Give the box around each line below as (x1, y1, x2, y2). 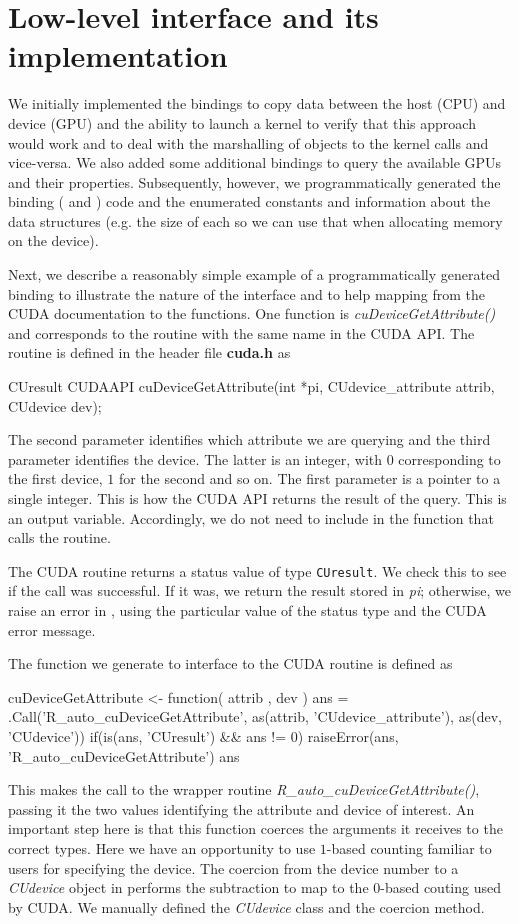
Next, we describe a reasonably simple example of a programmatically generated (8, 264, 500, 285)
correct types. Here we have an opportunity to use (8, 837, 316, 858)
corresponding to (398, 448, 501, 469)
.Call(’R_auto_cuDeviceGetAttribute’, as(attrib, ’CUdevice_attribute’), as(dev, (8, 706, 502, 727)
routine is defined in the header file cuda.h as (8, 342, 291, 363)
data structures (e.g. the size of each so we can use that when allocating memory (8, 210, 503, 231)
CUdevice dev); (8, 395, 102, 416)
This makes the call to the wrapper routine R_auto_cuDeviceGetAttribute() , (8, 779, 480, 800)
